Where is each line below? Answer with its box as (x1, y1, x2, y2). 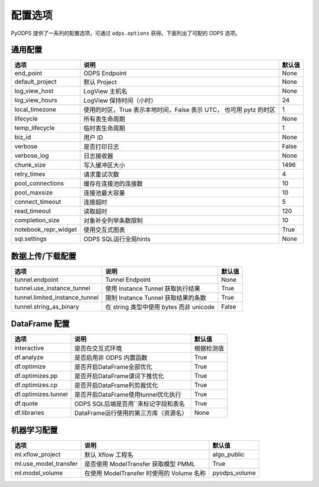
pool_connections (14, 179, 64, 187)
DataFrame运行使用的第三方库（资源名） (74, 409, 188, 417)
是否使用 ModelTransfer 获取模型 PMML (84, 460, 196, 468)
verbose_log (14, 151, 50, 160)
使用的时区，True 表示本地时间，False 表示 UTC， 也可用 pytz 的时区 (83, 106, 276, 114)
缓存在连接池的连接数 (83, 180, 143, 188)
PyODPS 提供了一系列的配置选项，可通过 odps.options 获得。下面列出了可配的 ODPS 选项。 (11, 30, 241, 37)
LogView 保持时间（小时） (83, 96, 157, 105)
